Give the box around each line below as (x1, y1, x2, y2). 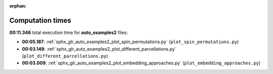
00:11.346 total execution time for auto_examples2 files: (9, 29, 128, 35)
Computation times (9, 16, 71, 25)
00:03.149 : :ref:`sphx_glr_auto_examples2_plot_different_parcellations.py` (22, 46, 176, 52)
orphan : (9, 3, 27, 9)
